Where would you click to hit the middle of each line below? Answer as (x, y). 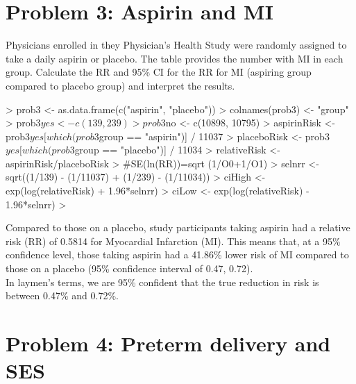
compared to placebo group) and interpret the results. (120, 85)
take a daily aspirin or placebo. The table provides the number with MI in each (175, 58)
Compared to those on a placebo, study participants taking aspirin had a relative (178, 227)
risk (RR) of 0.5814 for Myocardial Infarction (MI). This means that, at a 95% (173, 241)
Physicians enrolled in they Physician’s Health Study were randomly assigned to (176, 45)
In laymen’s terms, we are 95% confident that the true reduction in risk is (162, 282)
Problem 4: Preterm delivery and (168, 343)
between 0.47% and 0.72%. (62, 295)
